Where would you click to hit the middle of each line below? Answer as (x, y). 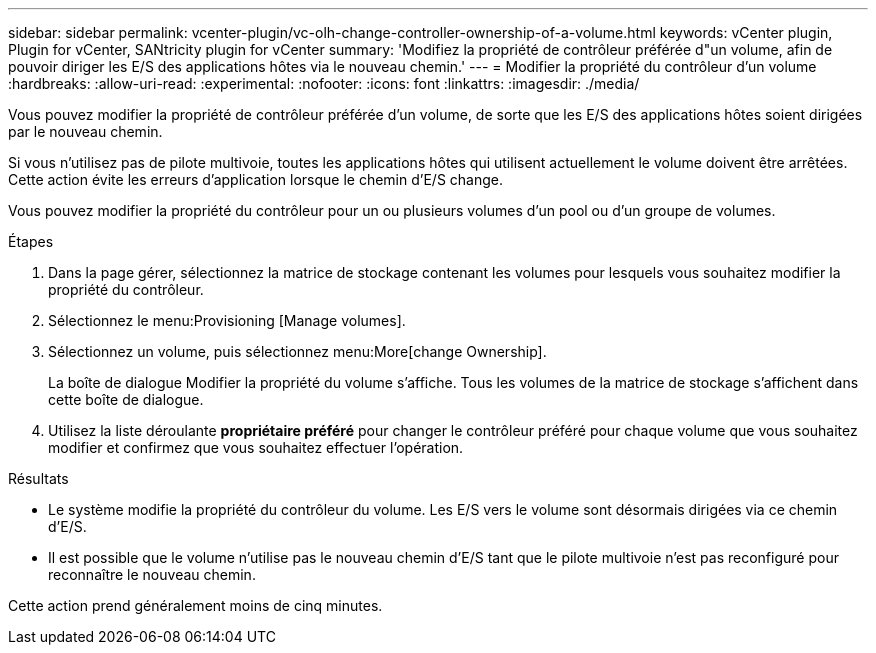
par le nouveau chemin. (85, 131)
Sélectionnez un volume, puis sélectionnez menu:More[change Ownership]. (297, 351)
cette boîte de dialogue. (126, 399)
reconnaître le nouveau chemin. (152, 574)
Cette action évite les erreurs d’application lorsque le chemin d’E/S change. (256, 179)
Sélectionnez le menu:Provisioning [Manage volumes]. (227, 320)
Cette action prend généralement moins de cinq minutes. (195, 605)
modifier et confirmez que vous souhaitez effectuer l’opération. (256, 447)
